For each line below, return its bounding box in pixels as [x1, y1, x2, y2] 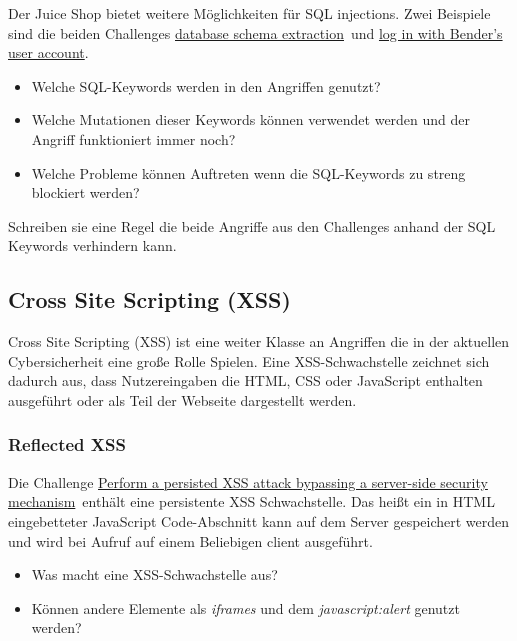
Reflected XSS [8, 432, 126, 457]
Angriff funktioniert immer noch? [31, 128, 236, 149]
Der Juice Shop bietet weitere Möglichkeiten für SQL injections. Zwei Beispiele [8, 3, 491, 23]
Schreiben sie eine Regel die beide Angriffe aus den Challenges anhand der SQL [8, 215, 496, 236]
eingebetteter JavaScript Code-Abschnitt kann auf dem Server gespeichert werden [8, 510, 510, 531]
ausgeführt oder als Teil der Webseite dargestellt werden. [8, 389, 357, 410]
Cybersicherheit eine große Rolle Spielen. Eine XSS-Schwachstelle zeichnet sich [8, 350, 490, 371]
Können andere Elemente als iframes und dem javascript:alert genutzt [31, 597, 460, 618]
